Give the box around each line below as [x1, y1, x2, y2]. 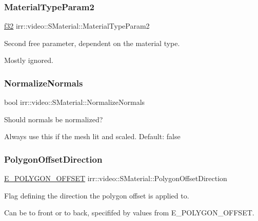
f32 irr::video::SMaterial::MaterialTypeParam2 [4, 20, 150, 31]
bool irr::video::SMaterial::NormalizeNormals [4, 97, 145, 107]
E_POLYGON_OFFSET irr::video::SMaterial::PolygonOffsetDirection [4, 173, 227, 184]
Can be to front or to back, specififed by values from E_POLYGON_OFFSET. [4, 207, 254, 218]
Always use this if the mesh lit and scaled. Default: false [4, 131, 181, 142]
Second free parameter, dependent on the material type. [4, 37, 180, 48]
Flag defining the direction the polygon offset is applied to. [4, 190, 189, 201]
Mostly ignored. [4, 55, 53, 65]
